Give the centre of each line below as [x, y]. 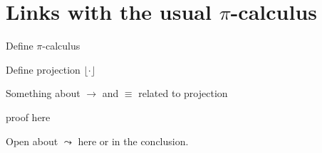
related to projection [183, 93]
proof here [28, 117]
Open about [32, 141]
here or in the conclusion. [133, 141]
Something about [43, 93]
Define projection [43, 69]
